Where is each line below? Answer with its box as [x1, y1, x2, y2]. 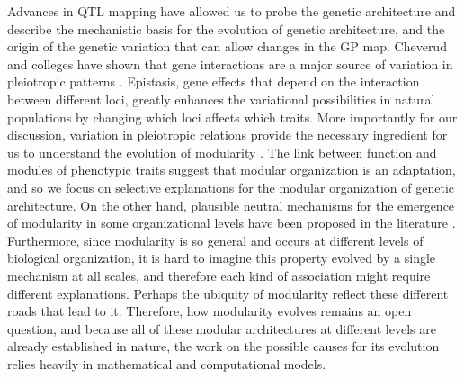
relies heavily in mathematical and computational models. [7, 354, 326, 373]
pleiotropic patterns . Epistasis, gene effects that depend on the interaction [7, 72, 420, 91]
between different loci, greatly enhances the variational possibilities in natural [7, 89, 435, 108]
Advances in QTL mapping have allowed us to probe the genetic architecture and [7, 2, 456, 20]
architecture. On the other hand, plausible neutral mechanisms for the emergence [7, 195, 455, 214]
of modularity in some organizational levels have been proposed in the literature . [7, 213, 456, 232]
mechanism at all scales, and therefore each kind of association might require [7, 266, 431, 284]
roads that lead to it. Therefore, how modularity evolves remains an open [7, 302, 412, 320]
